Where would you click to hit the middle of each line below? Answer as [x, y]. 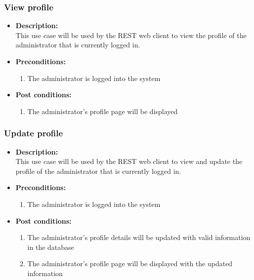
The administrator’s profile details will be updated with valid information [139, 237]
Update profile [34, 133]
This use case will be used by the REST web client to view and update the [129, 161]
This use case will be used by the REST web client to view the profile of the [131, 35]
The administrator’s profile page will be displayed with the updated [130, 263]
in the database [51, 247]
